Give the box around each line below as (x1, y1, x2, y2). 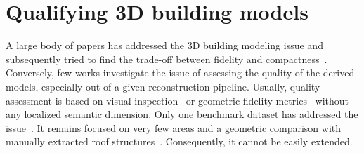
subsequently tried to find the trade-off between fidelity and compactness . (6, 51, 327, 66)
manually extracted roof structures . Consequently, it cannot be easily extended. (6, 134, 353, 149)
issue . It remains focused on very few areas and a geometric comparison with (6, 120, 342, 135)
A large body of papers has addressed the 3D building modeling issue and (6, 38, 323, 53)
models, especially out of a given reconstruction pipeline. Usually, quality (6, 79, 320, 93)
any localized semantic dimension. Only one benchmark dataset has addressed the (6, 107, 358, 121)
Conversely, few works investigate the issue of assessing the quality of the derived (6, 65, 355, 80)
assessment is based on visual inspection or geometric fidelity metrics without (6, 93, 349, 107)
